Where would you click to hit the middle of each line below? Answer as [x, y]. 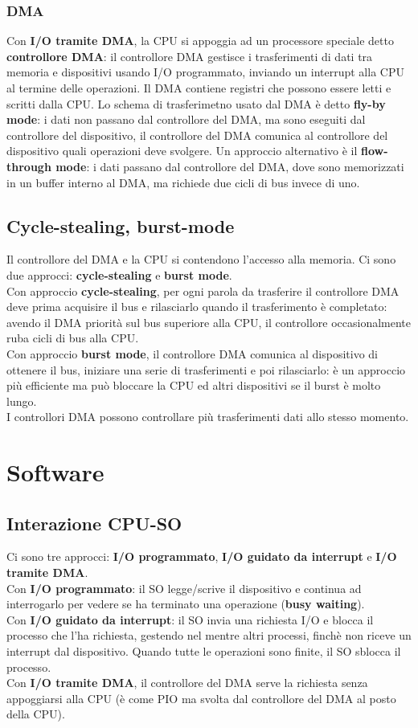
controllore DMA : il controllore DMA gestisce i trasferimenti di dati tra [190, 56]
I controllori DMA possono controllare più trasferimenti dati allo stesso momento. [208, 417]
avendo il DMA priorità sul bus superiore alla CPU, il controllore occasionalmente [209, 322]
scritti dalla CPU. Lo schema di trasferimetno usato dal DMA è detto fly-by [196, 103]
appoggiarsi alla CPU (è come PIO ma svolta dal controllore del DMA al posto [201, 698]
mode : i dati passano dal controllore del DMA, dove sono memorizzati [230, 166]
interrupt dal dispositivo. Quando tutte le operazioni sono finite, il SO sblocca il [204, 651]
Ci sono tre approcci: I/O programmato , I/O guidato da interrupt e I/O [202, 556]
